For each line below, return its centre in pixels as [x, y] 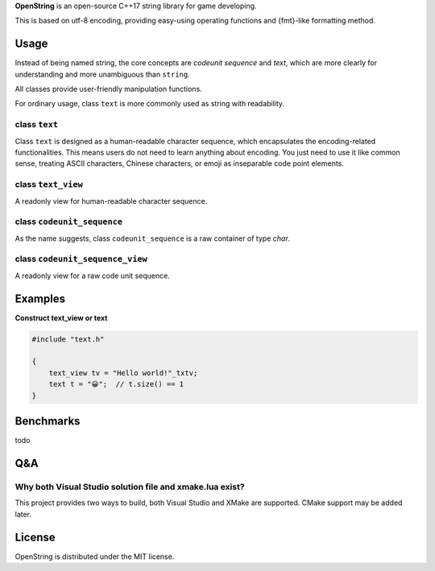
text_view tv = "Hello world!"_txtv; [123, 373]
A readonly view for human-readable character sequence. [111, 201]
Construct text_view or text [61, 317]
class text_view [49, 184]
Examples [40, 298]
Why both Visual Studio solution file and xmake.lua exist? [130, 486]
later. [23, 514]
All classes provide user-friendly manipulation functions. [109, 89]
